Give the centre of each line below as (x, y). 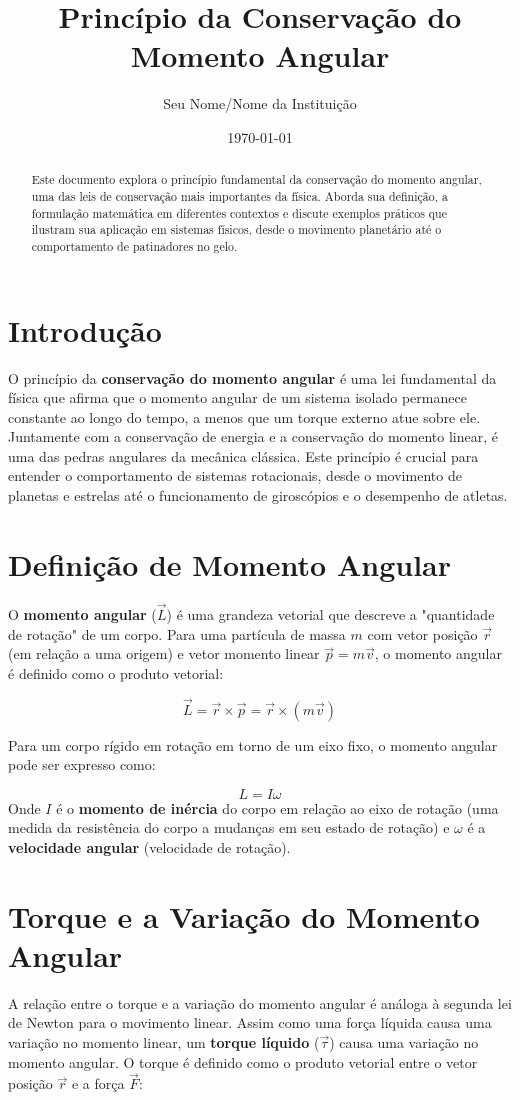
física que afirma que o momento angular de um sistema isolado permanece (237, 397)
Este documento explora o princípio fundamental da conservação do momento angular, (256, 179)
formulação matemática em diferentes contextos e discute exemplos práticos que (239, 212)
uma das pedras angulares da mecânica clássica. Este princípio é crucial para (243, 455)
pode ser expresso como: (82, 764)
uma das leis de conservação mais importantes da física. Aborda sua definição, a (239, 195)
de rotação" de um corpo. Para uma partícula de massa (177, 633)
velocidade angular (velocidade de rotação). (149, 846)
